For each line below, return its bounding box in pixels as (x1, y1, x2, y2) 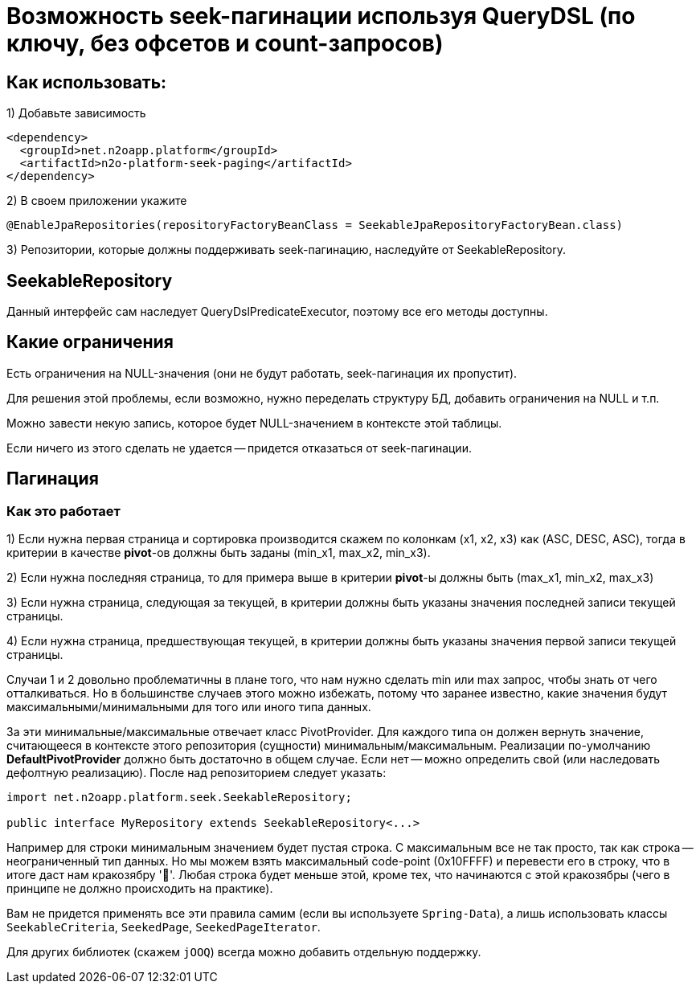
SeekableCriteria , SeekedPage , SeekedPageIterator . (6, 920, 321, 935)
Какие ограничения (6, 332, 174, 353)
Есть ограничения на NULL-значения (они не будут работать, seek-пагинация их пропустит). (6, 366, 518, 380)
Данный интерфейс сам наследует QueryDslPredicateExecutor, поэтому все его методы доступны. (6, 305, 548, 319)
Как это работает (6, 502, 121, 519)
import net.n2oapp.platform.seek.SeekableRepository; (6, 791, 352, 804)
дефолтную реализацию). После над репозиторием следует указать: (6, 766, 387, 780)
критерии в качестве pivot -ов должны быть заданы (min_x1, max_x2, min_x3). (6, 546, 431, 560)
